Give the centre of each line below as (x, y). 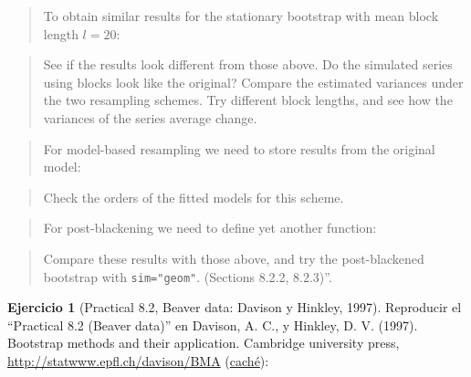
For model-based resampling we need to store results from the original (239, 148)
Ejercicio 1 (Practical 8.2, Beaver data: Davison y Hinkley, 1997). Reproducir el (235, 307)
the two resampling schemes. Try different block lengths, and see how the (248, 100)
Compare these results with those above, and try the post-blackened (234, 258)
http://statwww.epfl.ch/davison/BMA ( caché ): (138, 360)
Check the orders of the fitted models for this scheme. (194, 197)
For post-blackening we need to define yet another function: (210, 228)
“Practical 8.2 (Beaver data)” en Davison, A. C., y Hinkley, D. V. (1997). (213, 325)
